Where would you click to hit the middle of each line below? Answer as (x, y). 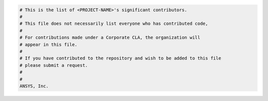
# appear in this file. (49, 44)
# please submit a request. (54, 65)
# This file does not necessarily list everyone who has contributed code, (114, 24)
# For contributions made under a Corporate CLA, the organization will (110, 38)
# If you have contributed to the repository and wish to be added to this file (120, 58)
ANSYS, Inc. (34, 86)
